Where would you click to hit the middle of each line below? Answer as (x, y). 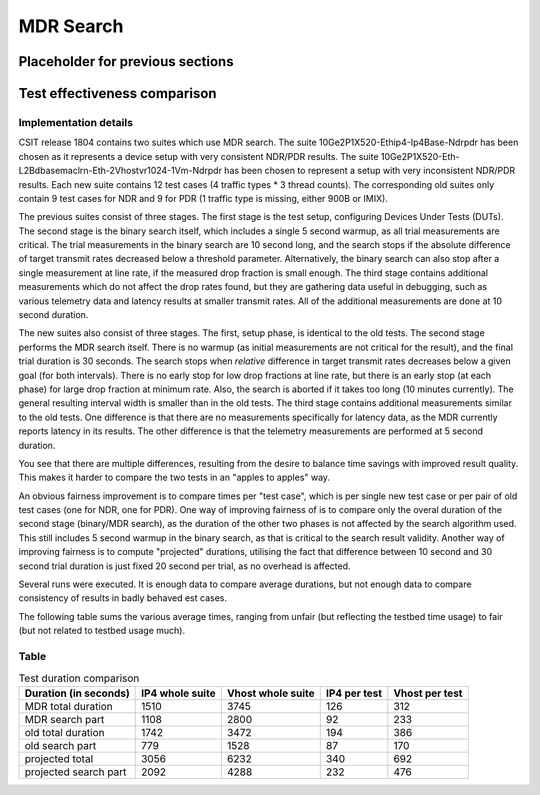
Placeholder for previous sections (126, 61)
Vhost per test (428, 693)
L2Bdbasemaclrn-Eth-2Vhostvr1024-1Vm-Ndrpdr (120, 171)
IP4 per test (354, 693)
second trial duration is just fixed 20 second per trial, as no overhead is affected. (184, 566)
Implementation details (76, 122)
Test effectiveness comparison (117, 93)
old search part (60, 745)
